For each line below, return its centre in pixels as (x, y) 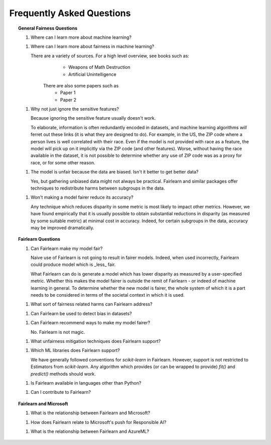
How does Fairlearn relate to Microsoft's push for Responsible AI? (99, 422)
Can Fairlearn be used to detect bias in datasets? (82, 313)
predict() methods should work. (63, 374)
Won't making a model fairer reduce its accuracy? (82, 197)
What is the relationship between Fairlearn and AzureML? (90, 431)
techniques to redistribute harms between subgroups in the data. (98, 188)
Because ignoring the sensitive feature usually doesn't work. (93, 118)
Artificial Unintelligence (92, 74)
